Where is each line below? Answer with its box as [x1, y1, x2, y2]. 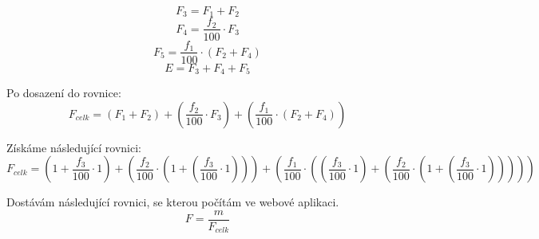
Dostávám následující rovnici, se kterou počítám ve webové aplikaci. [6, 194, 339, 210]
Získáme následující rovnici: [6, 139, 141, 155]
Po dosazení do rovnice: [6, 84, 121, 101]
